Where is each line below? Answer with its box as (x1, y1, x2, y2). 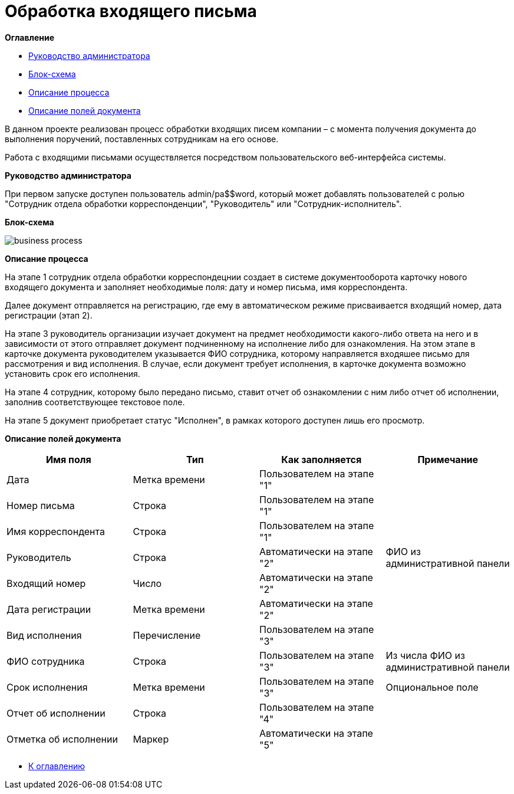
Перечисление (133, 629, 201, 641)
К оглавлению (28, 760, 85, 771)
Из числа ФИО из (385, 649, 465, 661)
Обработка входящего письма (5, 1, 257, 21)
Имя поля (45, 453, 91, 465)
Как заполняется (281, 453, 362, 465)
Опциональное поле (385, 681, 479, 693)
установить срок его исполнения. (5, 368, 140, 379)
